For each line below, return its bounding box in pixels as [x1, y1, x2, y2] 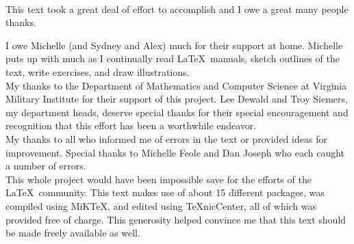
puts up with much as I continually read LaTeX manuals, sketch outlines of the [5, 51, 340, 66]
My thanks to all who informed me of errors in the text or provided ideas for [5, 131, 327, 146]
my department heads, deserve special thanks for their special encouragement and [5, 105, 349, 119]
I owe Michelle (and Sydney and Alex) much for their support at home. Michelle [5, 38, 343, 52]
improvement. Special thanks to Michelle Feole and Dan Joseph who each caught [5, 145, 345, 159]
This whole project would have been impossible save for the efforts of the [5, 172, 312, 186]
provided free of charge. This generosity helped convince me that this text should [5, 212, 346, 226]
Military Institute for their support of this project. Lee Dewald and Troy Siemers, [5, 92, 348, 106]
